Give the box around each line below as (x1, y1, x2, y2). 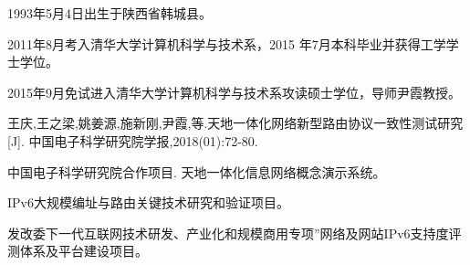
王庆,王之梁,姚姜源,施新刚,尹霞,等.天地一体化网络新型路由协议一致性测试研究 (7, 113, 464, 132)
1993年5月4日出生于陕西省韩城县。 (7, 4, 212, 22)
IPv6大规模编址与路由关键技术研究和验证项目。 (7, 193, 289, 212)
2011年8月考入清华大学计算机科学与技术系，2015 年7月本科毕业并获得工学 (7, 34, 446, 53)
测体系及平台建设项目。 (7, 241, 148, 260)
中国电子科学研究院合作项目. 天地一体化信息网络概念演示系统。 (7, 162, 386, 181)
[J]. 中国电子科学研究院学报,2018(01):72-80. (7, 131, 258, 150)
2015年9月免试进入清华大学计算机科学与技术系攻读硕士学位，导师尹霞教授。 (7, 82, 461, 101)
